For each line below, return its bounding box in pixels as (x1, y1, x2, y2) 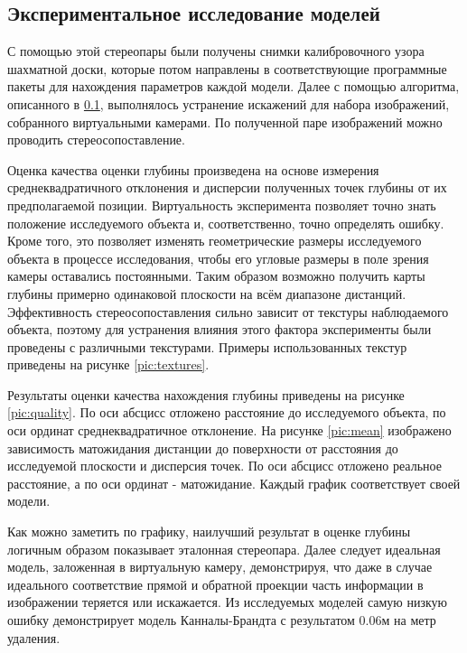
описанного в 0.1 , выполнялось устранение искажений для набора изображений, (7, 94, 450, 113)
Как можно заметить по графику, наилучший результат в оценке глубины (7, 522, 411, 541)
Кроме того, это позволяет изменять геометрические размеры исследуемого (7, 231, 422, 250)
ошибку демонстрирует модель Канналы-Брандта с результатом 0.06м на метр (7, 611, 436, 630)
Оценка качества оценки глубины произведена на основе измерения (7, 160, 379, 179)
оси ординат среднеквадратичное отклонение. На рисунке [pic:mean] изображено (7, 421, 452, 440)
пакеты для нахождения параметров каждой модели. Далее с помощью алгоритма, (7, 77, 460, 96)
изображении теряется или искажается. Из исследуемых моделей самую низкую (7, 592, 448, 611)
